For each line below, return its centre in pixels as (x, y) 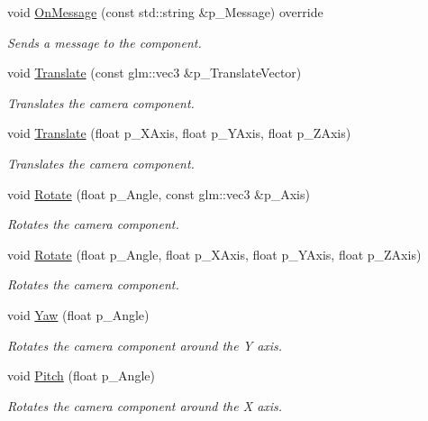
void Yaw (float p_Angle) (78, 314)
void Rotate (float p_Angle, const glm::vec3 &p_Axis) (159, 193)
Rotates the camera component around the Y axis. (145, 345)
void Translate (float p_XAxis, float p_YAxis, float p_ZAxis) (179, 133)
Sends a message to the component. (105, 42)
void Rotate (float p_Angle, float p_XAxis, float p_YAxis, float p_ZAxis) (214, 254)
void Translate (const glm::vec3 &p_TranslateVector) (155, 73)
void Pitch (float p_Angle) (81, 375)
